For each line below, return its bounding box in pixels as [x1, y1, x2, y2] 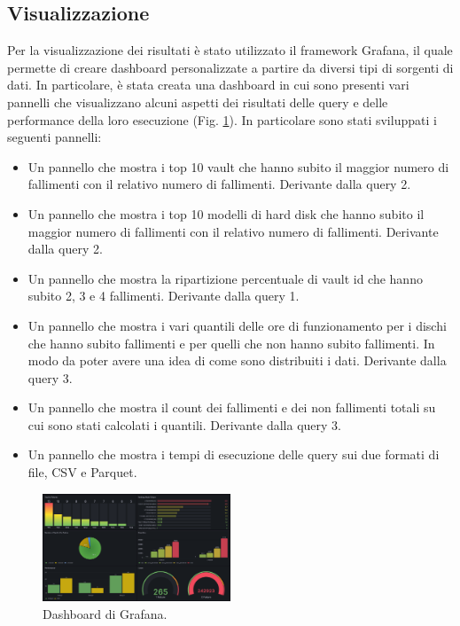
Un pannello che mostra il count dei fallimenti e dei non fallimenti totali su [27, 398, 436, 417]
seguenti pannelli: [7, 128, 102, 146]
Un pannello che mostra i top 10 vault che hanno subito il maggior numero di [27, 157, 449, 176]
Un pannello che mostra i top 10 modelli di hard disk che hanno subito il [27, 204, 425, 223]
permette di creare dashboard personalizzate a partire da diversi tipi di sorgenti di [7, 58, 454, 76]
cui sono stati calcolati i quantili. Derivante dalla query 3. [27, 415, 341, 434]
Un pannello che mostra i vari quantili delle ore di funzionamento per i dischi [27, 316, 447, 334]
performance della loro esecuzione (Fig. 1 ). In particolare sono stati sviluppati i [7, 110, 437, 129]
